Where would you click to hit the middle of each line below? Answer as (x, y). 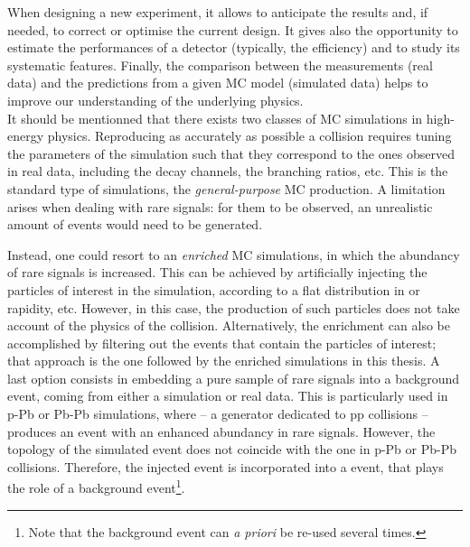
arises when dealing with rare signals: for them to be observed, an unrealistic (220, 206)
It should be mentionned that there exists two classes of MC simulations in (215, 118)
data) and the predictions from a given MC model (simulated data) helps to (218, 83)
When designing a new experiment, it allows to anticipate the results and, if (218, 12)
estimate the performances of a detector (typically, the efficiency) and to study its (234, 47)
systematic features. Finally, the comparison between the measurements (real (220, 65)
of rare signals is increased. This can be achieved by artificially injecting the (217, 272)
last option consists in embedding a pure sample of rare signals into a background (234, 378)
